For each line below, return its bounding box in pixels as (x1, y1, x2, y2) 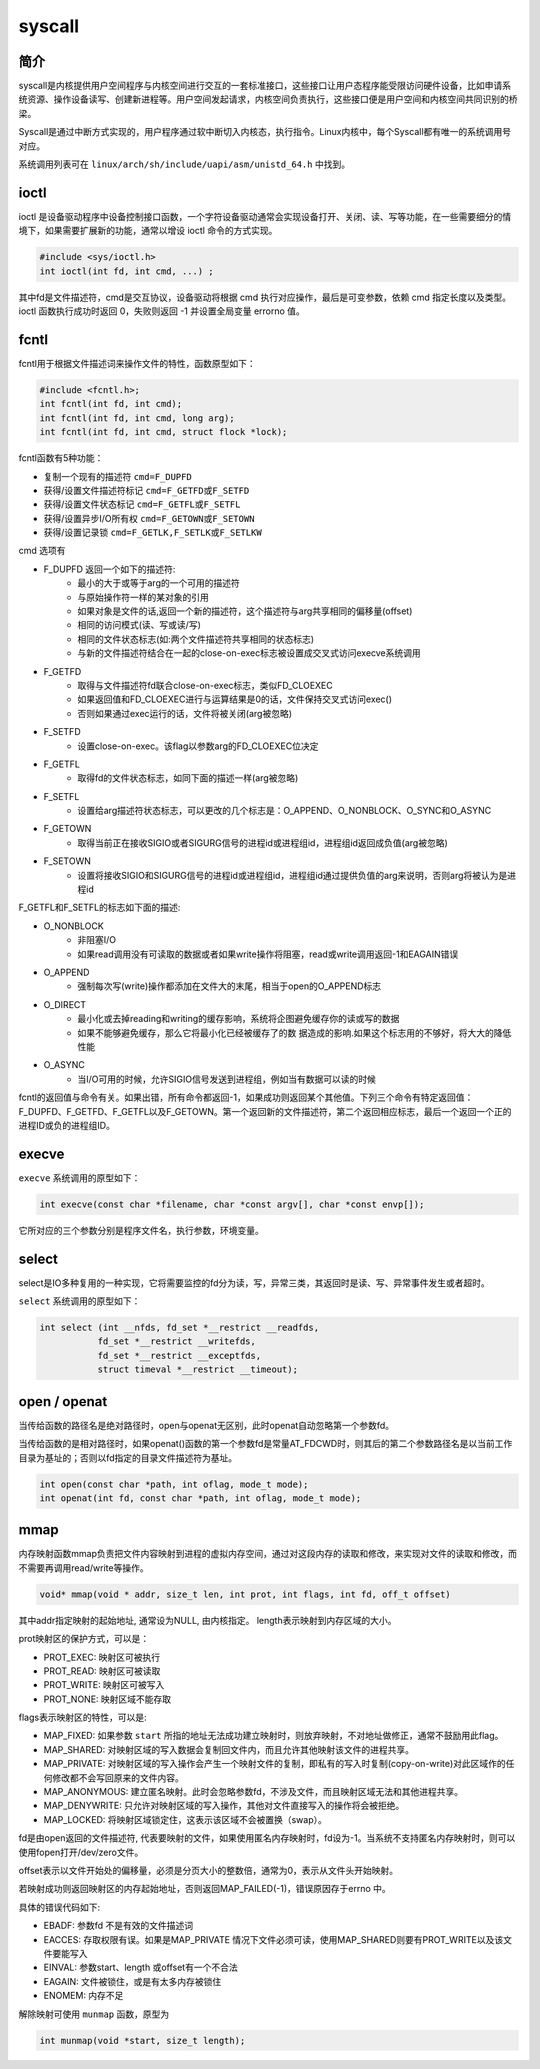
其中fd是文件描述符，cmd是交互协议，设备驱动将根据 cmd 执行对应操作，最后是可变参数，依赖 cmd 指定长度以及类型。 (18, 291, 512, 303)
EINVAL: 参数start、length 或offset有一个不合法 (43, 1961, 239, 1974)
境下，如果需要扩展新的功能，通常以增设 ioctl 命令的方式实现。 (18, 225, 278, 237)
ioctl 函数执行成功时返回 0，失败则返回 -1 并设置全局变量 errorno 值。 (18, 305, 305, 317)
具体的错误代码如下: (18, 1901, 101, 1913)
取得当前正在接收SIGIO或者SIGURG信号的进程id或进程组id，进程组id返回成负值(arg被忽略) (77, 836, 449, 849)
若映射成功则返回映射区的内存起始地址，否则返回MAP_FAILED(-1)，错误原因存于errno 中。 (18, 1883, 392, 1895)
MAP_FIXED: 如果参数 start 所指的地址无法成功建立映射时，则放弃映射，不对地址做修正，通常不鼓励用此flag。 (43, 1730, 504, 1742)
